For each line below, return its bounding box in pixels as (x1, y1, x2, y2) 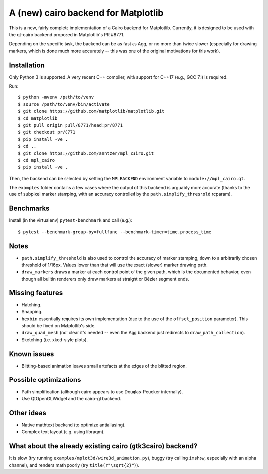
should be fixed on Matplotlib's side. (21, 322, 96, 328)
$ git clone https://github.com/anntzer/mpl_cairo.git (18, 150, 154, 156)
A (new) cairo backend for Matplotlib (9, 7, 164, 18)
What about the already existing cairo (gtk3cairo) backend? (9, 442, 198, 450)
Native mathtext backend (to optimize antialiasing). (21, 422, 126, 428)
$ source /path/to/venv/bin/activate (18, 101, 110, 107)
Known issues (9, 350, 54, 358)
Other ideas (9, 408, 47, 417)
